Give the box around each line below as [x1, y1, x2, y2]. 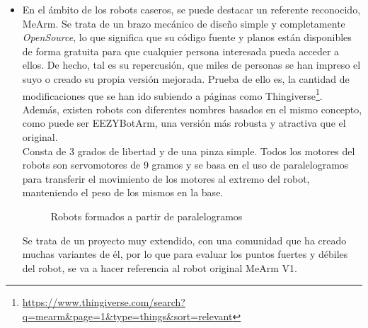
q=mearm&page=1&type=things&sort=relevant [22, 308, 233, 323]
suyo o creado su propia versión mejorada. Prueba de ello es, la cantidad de [22, 71, 350, 86]
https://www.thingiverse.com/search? [22, 295, 185, 310]
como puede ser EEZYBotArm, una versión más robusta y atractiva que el [22, 115, 346, 130]
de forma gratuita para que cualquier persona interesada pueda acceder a [22, 43, 340, 58]
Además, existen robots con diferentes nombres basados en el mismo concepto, [22, 101, 362, 116]
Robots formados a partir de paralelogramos [50, 208, 243, 223]
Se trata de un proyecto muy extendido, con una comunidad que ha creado [22, 232, 347, 247]
